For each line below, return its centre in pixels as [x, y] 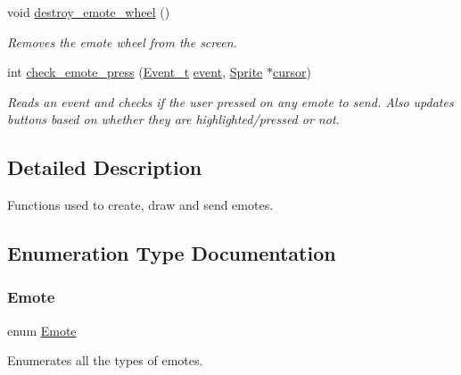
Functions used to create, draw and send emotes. [140, 205]
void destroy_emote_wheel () [89, 12]
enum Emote [42, 330]
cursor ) [292, 72]
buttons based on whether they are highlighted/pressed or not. [173, 119]
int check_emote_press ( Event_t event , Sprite [135, 72]
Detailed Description [105, 167]
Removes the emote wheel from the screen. [122, 42]
